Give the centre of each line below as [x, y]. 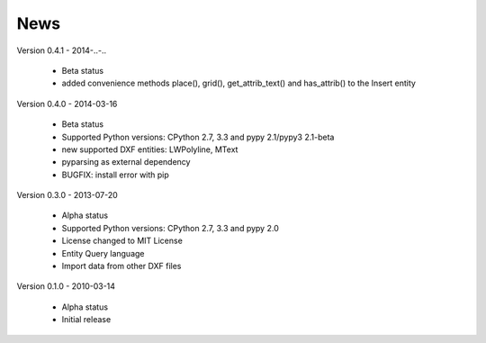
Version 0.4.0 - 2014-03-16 [67, 104]
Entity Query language [103, 253]
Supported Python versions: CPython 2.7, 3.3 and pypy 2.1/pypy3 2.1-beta [198, 137]
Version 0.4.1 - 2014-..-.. [62, 50]
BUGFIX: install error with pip [116, 175]
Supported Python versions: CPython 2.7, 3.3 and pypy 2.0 [170, 228]
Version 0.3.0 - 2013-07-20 [67, 195]
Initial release [86, 320]
